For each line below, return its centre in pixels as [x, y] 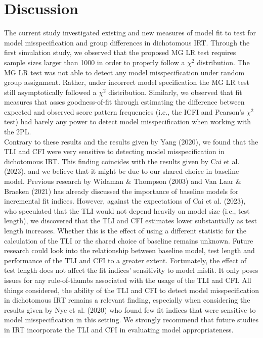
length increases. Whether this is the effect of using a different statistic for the [125, 230]
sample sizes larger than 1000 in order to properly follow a [95, 62]
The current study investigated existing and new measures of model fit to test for [130, 33]
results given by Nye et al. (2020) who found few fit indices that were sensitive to [130, 309]
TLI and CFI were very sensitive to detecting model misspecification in [114, 151]
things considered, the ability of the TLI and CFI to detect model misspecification [131, 290]
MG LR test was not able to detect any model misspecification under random [124, 72]
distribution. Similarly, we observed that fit [175, 92]
